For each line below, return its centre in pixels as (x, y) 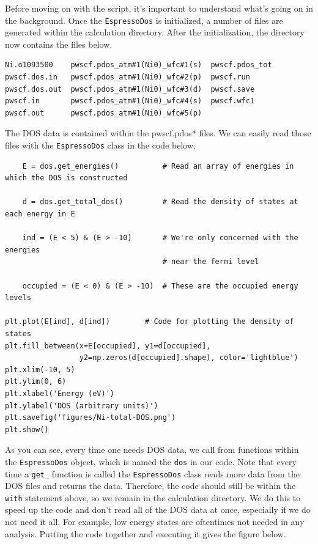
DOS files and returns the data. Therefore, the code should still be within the (150, 486)
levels (18, 298)
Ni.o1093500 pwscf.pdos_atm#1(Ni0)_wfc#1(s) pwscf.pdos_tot (139, 65)
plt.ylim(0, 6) (36, 382)
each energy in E (40, 214)
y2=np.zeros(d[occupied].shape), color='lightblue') (189, 358)
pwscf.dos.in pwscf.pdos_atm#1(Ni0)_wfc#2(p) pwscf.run (128, 77)
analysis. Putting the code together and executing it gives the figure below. (146, 533)
